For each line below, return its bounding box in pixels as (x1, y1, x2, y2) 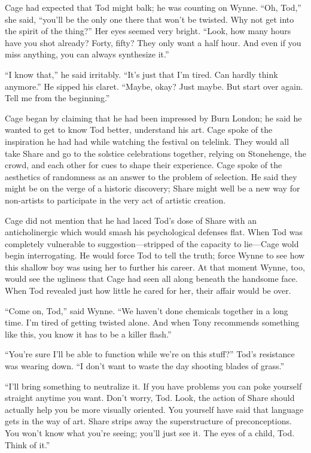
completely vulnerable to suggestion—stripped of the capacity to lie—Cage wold (5, 237, 299, 250)
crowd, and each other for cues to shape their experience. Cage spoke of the (5, 159, 282, 171)
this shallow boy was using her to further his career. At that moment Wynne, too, (5, 260, 305, 273)
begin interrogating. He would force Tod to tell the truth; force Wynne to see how (5, 249, 305, 262)
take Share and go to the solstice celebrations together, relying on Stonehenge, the (5, 147, 306, 159)
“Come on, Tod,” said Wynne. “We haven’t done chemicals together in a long (5, 304, 288, 317)
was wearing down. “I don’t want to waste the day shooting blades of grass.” (5, 360, 285, 372)
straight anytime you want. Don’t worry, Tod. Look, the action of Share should (5, 391, 295, 404)
